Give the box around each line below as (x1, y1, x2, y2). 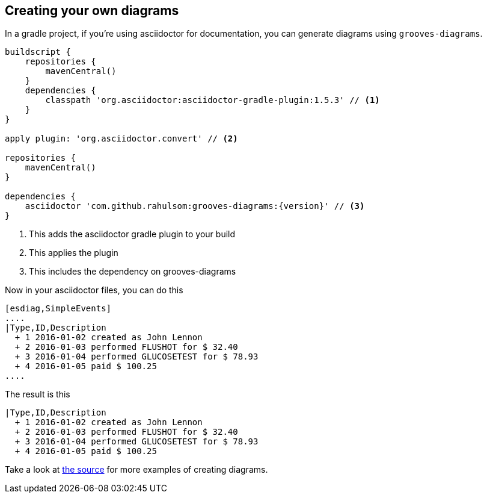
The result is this (5, 389, 70, 400)
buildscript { (5, 47, 71, 57)
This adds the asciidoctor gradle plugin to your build (29, 229, 236, 240)
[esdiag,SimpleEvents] (5, 303, 112, 314)
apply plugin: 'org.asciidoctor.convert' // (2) (5, 134, 238, 144)
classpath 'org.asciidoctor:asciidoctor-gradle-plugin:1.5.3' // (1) (45, 95, 380, 105)
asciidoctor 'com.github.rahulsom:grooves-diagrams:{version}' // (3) (25, 201, 365, 211)
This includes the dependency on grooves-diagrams (29, 266, 236, 277)
